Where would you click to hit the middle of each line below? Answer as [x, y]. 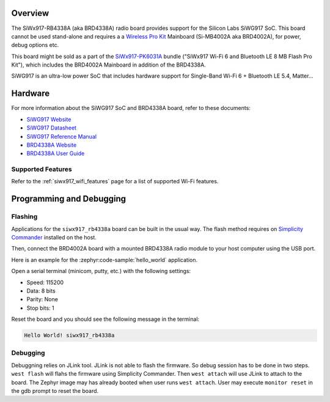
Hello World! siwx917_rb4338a [69, 335]
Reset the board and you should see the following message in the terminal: [105, 319]
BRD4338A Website [52, 145]
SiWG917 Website [49, 119]
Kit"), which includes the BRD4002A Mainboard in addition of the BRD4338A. [108, 65]
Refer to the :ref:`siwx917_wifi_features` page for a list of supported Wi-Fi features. [115, 181]
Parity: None [42, 299]
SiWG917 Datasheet [51, 128]
